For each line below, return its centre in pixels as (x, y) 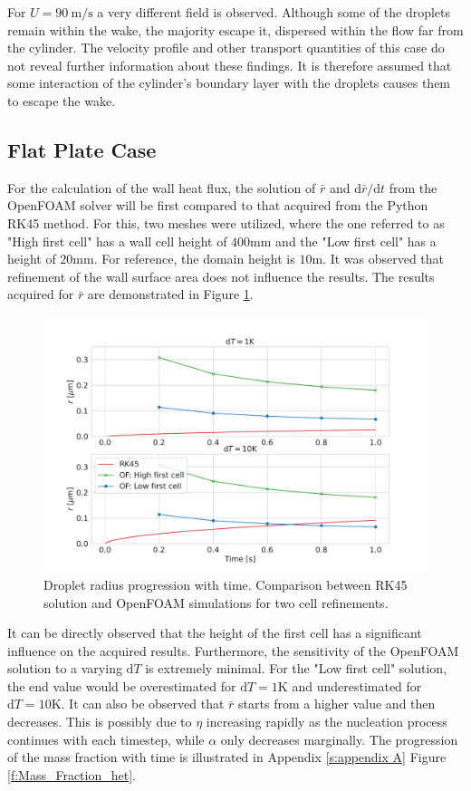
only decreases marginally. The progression (339, 739)
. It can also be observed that (143, 704)
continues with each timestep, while (106, 739)
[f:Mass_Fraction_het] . (72, 774)
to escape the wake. (62, 100)
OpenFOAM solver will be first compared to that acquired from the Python (218, 205)
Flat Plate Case (82, 149)
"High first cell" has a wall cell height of (117, 241)
